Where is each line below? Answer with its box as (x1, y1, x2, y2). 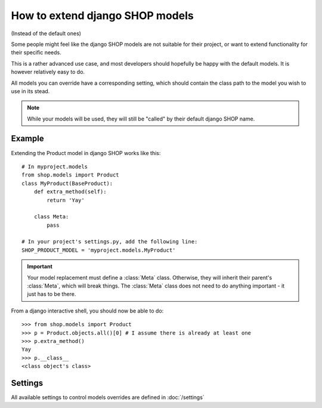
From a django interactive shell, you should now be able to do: (11, 307, 164, 314)
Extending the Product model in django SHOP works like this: (11, 149, 161, 156)
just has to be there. (27, 290, 76, 298)
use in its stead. (11, 87, 50, 95)
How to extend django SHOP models (11, 9, 194, 22)
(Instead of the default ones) (11, 30, 82, 37)
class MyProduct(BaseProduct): (21, 180, 113, 187)
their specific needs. (11, 49, 62, 56)
